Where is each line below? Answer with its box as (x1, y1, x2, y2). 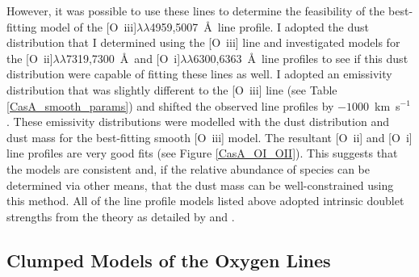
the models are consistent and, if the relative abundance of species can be (6, 160, 370, 177)
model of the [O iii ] (40, 18, 137, 35)
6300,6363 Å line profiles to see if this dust (193, 49, 409, 66)
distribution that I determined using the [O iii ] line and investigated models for (6, 34, 400, 51)
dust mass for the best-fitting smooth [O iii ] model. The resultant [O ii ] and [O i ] (6, 128, 413, 145)
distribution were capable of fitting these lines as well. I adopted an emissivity (6, 65, 392, 82)
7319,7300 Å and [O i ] (65, 49, 181, 66)
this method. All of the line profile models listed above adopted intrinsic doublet (6, 192, 404, 209)
